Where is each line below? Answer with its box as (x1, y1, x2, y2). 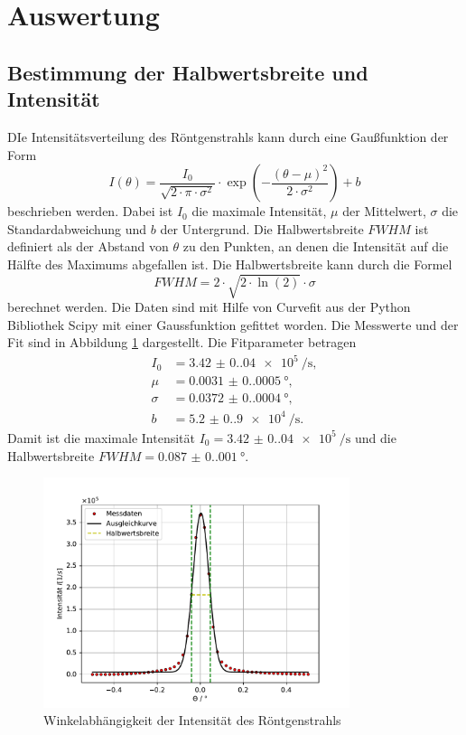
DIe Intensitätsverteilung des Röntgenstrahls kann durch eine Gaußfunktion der (7, 127, 449, 146)
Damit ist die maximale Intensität (7, 428, 195, 447)
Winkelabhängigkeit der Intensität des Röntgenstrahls (43, 711, 341, 730)
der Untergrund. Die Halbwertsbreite (160, 219, 364, 238)
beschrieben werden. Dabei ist (7, 202, 173, 221)
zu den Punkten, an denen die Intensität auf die (182, 237, 449, 256)
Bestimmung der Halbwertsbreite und (7, 58, 368, 86)
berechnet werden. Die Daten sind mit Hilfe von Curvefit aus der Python (7, 297, 411, 316)
